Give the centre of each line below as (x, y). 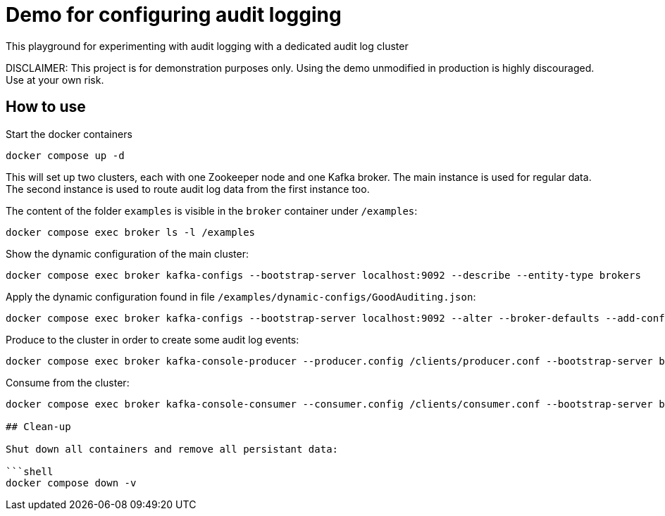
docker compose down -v (71, 483)
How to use (46, 107)
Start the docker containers (69, 134)
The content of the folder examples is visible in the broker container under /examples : (212, 210)
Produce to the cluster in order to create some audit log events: (153, 339)
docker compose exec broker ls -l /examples (131, 232)
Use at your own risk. (55, 80)
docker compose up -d (65, 155)
